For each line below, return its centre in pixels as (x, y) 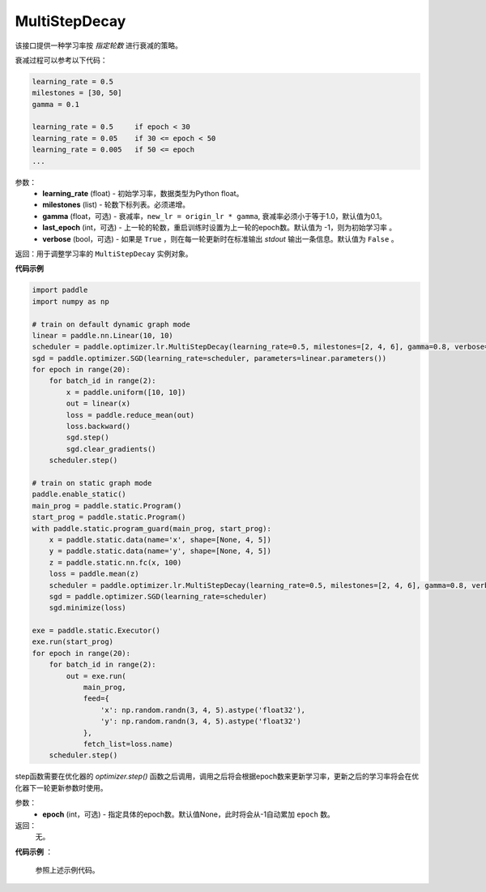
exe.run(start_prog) (72, 642)
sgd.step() (87, 437)
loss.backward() (98, 427)
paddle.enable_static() (79, 494)
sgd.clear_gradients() (111, 449)
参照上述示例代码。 (67, 870)
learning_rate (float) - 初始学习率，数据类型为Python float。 (143, 194)
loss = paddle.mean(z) (94, 574)
